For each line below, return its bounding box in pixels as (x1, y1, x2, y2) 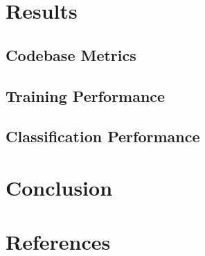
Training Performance (6, 85, 166, 106)
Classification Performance (6, 126, 200, 147)
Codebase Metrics (6, 44, 136, 65)
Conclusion (6, 173, 113, 201)
